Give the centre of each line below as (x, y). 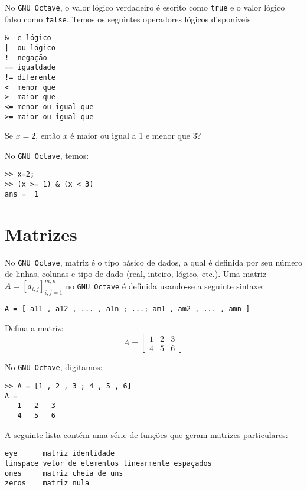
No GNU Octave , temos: (47, 155)
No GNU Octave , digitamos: (54, 367)
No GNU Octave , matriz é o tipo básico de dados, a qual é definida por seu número (153, 262)
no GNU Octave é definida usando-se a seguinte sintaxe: (165, 285)
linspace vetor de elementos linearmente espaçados (108, 463)
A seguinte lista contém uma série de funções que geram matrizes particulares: (146, 434)
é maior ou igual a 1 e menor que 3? (136, 135)
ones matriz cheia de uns (64, 473)
